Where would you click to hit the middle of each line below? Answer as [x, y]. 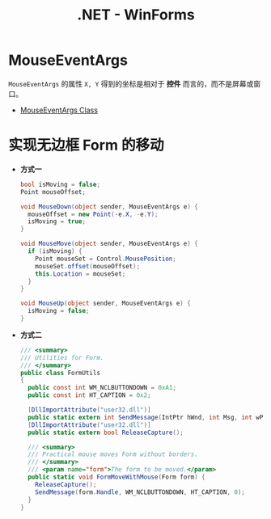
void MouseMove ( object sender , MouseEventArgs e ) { [109, 244]
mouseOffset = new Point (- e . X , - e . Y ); [93, 214]
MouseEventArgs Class [59, 110]
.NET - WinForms [136, 15]
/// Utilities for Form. [62, 357]
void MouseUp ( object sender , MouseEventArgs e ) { [106, 304]
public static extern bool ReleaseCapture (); [106, 432]
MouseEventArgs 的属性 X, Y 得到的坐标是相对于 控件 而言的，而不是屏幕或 [131, 83]
